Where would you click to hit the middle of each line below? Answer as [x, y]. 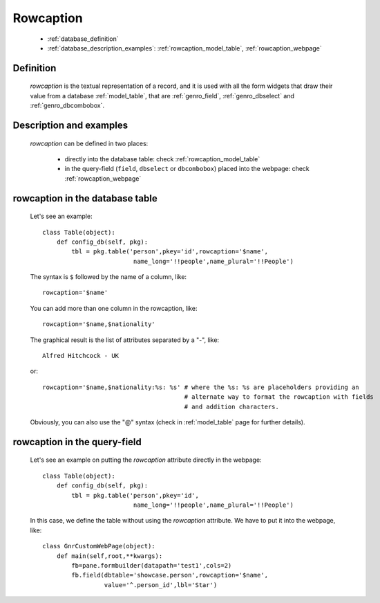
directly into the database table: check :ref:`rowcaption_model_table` [162, 159]
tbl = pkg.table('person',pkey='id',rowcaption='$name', [170, 252]
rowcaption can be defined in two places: [89, 143]
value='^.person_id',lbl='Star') [161, 585]
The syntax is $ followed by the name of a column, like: [108, 277]
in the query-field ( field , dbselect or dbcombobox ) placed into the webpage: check [187, 169]
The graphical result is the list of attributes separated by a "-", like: [125, 340]
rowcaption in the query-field [77, 442]
